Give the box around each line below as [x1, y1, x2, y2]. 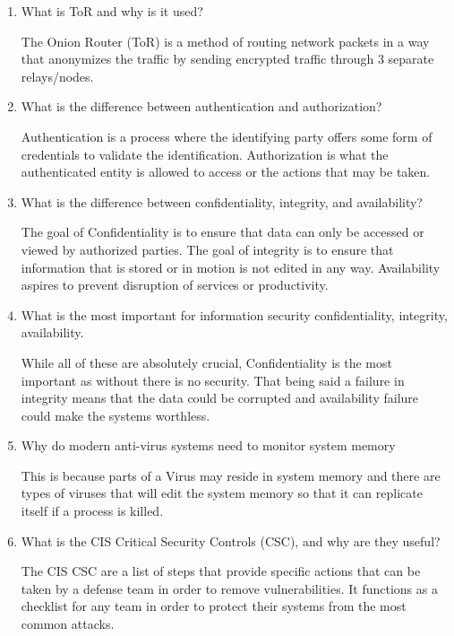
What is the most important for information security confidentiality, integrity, [21, 305, 448, 324]
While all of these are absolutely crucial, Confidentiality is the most [21, 353, 392, 371]
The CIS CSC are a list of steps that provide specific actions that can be [21, 562, 421, 580]
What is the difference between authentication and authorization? [21, 97, 382, 116]
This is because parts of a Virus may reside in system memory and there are [21, 466, 441, 484]
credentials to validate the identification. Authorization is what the [21, 144, 389, 163]
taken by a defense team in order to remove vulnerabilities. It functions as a [21, 579, 438, 597]
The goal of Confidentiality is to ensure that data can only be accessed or [21, 222, 424, 241]
